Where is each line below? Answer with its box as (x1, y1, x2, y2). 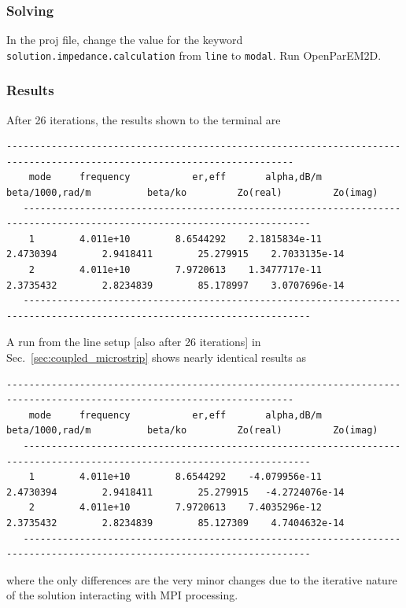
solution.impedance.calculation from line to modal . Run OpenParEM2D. (6, 46, 382, 63)
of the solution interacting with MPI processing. (6, 587, 238, 603)
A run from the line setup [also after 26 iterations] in (6, 333, 261, 350)
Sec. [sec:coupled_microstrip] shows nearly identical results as (6, 349, 307, 365)
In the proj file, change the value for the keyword (6, 31, 243, 48)
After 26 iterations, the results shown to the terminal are (6, 111, 281, 127)
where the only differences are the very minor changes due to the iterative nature (6, 571, 397, 588)
